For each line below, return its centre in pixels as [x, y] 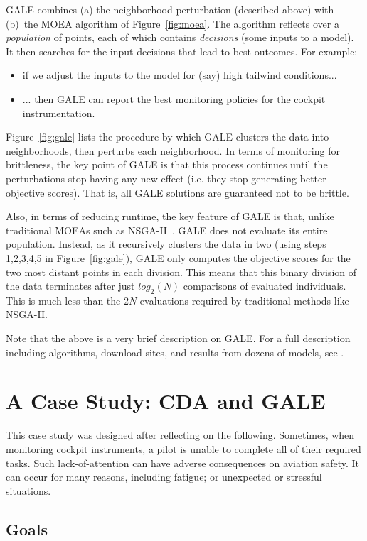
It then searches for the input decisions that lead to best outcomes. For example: [182, 51]
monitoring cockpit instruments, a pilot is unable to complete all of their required [183, 448]
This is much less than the [63, 300]
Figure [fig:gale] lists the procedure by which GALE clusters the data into [167, 137]
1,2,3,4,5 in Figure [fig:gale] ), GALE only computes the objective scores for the [178, 257]
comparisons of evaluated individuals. [265, 286]
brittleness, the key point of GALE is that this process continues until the [167, 164]
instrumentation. [59, 113]
